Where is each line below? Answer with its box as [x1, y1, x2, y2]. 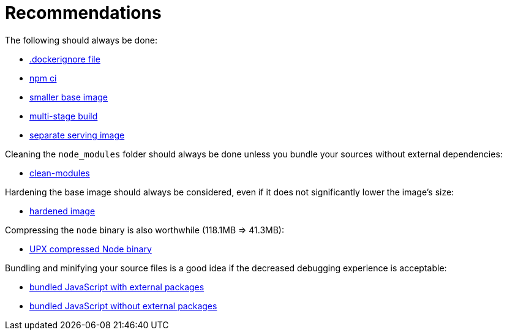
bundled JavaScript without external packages [29, 300, 217, 311]
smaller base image [29, 91, 108, 102]
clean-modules [29, 167, 90, 178]
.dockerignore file [29, 53, 100, 64]
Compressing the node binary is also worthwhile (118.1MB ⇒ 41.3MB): [5, 224, 285, 235]
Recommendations [5, 2, 162, 23]
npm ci [29, 72, 57, 83]
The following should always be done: [5, 34, 158, 45]
